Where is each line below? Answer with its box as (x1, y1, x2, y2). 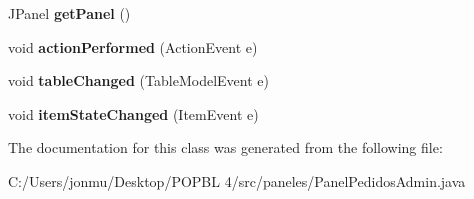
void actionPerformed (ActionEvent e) (8, 36, 258, 57)
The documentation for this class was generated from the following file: (8, 137, 443, 158)
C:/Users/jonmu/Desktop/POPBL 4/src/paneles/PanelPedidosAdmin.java (8, 170, 466, 191)
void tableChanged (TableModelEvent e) (8, 70, 269, 91)
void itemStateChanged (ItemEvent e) (8, 103, 259, 124)
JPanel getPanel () (8, 3, 131, 23)
